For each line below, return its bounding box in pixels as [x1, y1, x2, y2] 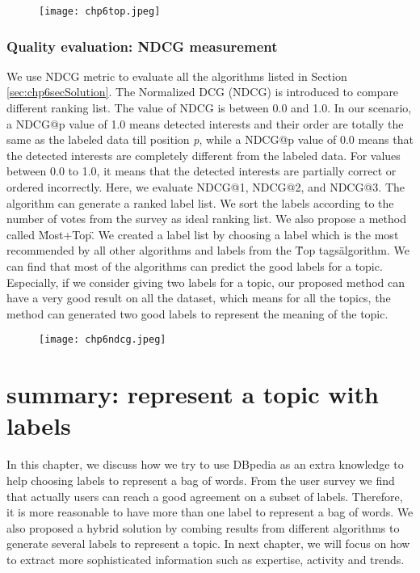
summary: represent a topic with [6, 377, 379, 411]
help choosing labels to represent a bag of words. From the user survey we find [6, 471, 395, 488]
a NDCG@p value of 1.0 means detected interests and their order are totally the [6, 115, 404, 132]
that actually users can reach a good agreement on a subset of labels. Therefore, [6, 487, 403, 504]
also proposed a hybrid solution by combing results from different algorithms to [6, 519, 400, 536]
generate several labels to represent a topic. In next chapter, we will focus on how [6, 535, 410, 552]
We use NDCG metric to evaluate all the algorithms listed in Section [6, 67, 347, 84]
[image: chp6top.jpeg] [39, 6, 161, 17]
